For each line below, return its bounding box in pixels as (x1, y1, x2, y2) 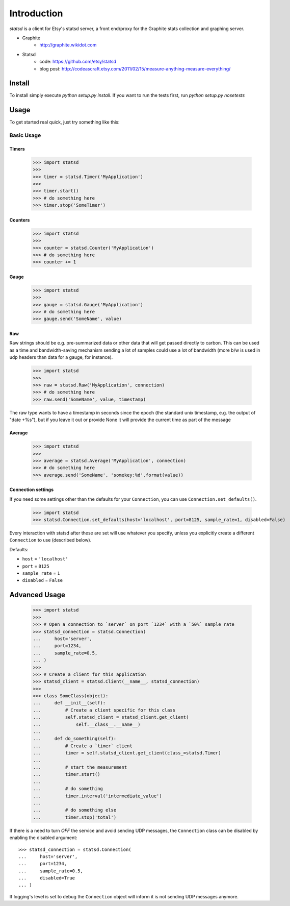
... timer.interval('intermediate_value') (33, 793, 163, 799)
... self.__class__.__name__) (33, 721, 141, 727)
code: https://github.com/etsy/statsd (39, 59, 117, 65)
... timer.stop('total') (33, 814, 117, 820)
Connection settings (9, 486, 54, 493)
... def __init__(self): (33, 700, 106, 706)
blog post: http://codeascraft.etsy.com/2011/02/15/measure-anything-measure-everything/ (39, 65, 231, 71)
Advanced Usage (9, 591, 66, 599)
